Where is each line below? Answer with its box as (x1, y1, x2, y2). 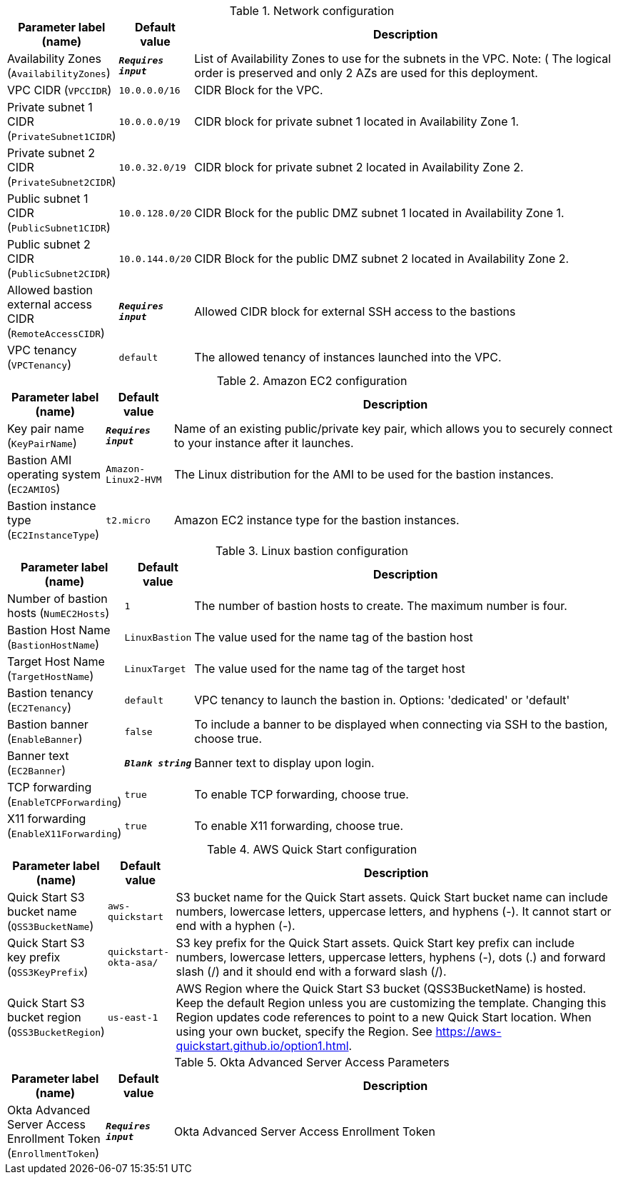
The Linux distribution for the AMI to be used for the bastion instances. (174, 467, 554, 481)
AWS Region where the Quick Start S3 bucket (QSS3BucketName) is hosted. (176, 981, 587, 996)
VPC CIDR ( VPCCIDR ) (7, 83, 112, 97)
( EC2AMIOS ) (7, 481, 61, 496)
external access (7, 297, 92, 311)
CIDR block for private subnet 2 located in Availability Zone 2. (194, 160, 524, 174)
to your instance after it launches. (174, 436, 354, 450)
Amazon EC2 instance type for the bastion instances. (174, 513, 460, 527)
